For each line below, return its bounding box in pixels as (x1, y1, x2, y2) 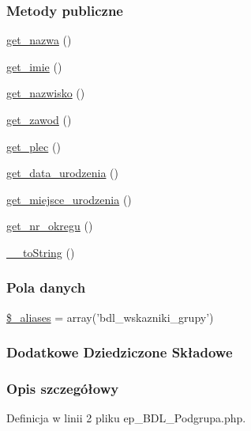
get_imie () (6, 58, 62, 74)
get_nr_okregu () (6, 217, 93, 234)
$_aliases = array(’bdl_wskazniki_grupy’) (6, 308, 214, 325)
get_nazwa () (6, 32, 72, 48)
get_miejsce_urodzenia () (6, 191, 132, 207)
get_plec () (6, 138, 61, 154)
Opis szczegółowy (6, 379, 119, 399)
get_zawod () (6, 112, 72, 127)
